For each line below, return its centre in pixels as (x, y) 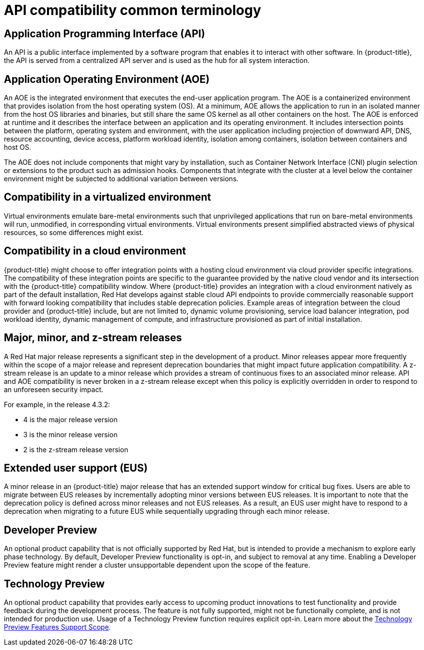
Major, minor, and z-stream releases (93, 338)
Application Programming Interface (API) (105, 33)
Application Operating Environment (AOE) (107, 79)
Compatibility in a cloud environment (95, 251)
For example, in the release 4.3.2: (57, 404)
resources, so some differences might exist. (74, 232)
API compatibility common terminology (133, 10)
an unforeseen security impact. (54, 389)
